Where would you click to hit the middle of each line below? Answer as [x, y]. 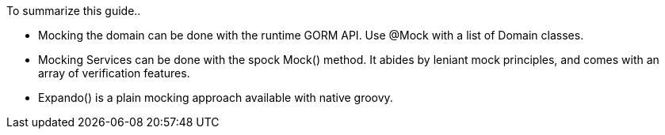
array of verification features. [114, 73]
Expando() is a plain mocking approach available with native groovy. [216, 97]
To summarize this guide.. [74, 11]
